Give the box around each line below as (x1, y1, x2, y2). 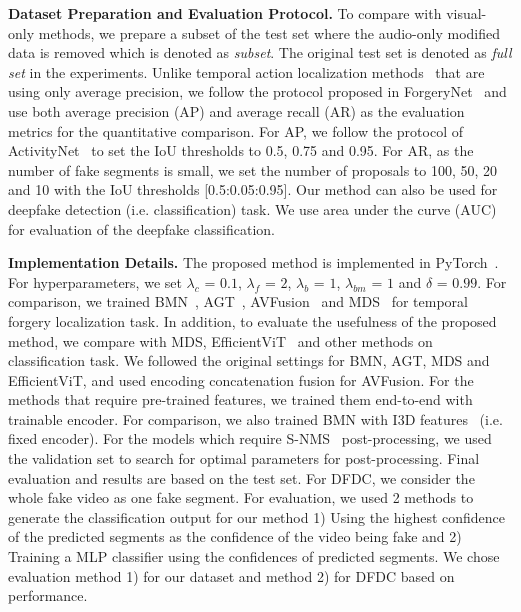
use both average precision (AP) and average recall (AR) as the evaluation (8, 100, 465, 121)
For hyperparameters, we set (8, 271, 182, 292)
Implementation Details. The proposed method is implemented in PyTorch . (8, 252, 499, 273)
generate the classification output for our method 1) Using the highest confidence (8, 506, 506, 527)
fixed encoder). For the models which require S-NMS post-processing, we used (8, 428, 492, 449)
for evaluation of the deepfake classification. (8, 218, 275, 239)
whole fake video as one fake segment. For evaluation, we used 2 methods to (8, 487, 474, 508)
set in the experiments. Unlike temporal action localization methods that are (8, 61, 485, 82)
